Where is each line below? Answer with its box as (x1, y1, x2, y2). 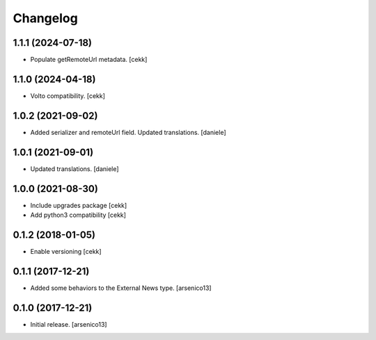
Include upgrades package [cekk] (30, 201, 127, 209)
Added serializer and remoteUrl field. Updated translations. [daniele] (30, 128, 226, 136)
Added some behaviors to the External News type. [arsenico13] (30, 284, 212, 292)
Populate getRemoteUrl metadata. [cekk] (30, 56, 148, 64)
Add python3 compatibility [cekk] (30, 211, 127, 219)
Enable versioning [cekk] (30, 247, 102, 255)
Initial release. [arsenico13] (30, 320, 107, 328)
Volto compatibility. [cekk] (30, 91, 106, 100)
